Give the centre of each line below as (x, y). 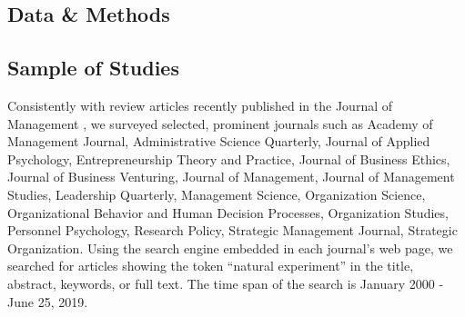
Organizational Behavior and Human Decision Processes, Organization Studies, (228, 212)
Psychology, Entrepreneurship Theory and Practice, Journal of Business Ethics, (229, 158)
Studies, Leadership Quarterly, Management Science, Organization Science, (217, 194)
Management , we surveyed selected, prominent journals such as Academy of (220, 123)
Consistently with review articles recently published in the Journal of (200, 105)
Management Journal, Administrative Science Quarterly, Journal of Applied (219, 141)
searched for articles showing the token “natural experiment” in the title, (211, 266)
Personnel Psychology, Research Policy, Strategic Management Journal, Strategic (232, 230)
